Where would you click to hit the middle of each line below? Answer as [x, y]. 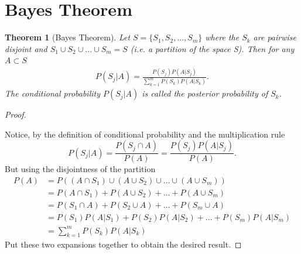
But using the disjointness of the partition [80, 169]
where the [222, 37]
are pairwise [275, 37]
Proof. [16, 114]
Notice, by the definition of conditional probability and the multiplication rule [145, 134]
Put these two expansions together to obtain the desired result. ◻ [123, 244]
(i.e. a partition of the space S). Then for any [212, 48]
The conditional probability [53, 93]
